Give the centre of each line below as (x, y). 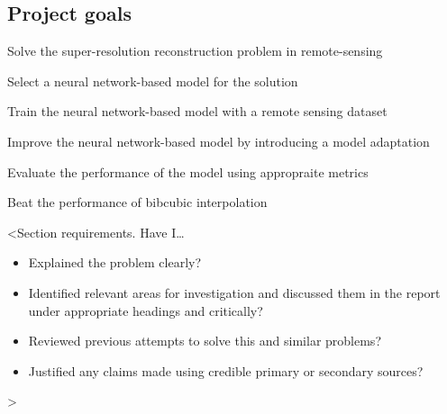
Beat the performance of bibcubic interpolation (137, 202)
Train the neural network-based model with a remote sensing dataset (197, 111)
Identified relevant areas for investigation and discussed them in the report (234, 292)
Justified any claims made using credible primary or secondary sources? (226, 370)
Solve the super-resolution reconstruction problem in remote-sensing (195, 51)
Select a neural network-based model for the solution (153, 81)
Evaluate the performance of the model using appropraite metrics (188, 171)
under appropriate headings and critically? (146, 310)
